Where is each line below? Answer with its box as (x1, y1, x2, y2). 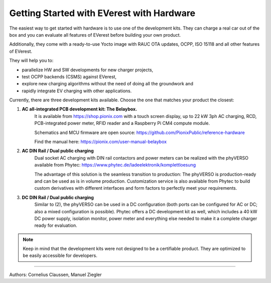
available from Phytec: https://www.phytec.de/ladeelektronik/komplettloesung (34, 162, 196, 168)
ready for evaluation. (34, 222, 77, 228)
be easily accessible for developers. (23, 252, 97, 258)
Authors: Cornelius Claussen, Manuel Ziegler (9, 271, 102, 277)
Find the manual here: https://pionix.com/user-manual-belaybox (34, 138, 167, 145)
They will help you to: (9, 58, 54, 64)
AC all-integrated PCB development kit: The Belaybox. (22, 106, 138, 112)
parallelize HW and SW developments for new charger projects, (22, 67, 154, 73)
